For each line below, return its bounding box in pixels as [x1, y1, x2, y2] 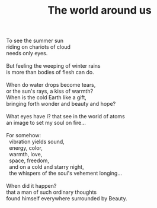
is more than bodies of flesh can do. [6, 69, 94, 76]
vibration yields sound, [8, 138, 65, 146]
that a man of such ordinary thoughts [6, 188, 97, 196]
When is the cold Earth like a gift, [6, 94, 87, 101]
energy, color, [8, 144, 43, 152]
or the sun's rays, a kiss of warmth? [6, 87, 94, 95]
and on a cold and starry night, [8, 163, 84, 171]
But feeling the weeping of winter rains [6, 62, 101, 70]
